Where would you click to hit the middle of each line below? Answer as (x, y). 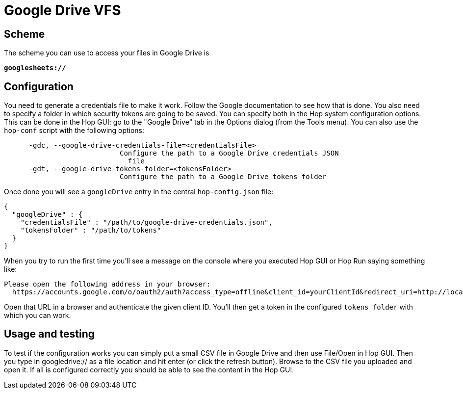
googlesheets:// (35, 68)
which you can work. (38, 315)
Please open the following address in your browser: (107, 284)
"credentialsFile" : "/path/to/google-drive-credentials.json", (146, 223)
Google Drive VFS (63, 10)
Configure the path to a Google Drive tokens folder (223, 177)
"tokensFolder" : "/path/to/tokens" (91, 230)
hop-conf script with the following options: (74, 131)
